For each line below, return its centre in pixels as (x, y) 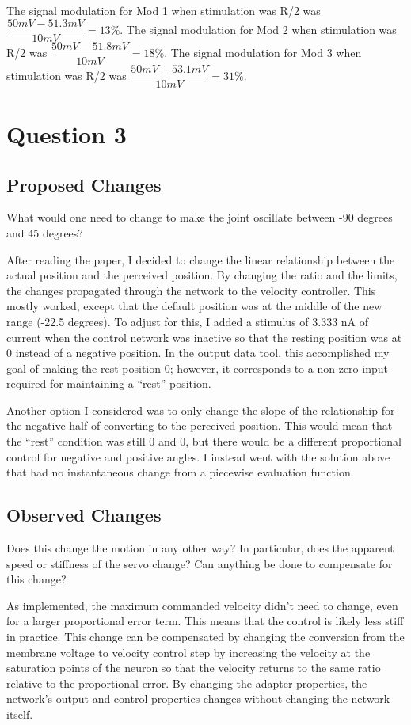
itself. (20, 714)
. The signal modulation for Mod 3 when (263, 53)
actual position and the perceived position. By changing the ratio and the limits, (202, 275)
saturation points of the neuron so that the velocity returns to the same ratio (194, 668)
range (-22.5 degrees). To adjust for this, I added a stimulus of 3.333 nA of (188, 321)
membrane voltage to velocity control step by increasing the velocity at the (188, 652)
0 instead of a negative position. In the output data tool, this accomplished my (198, 353)
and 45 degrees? (45, 232)
